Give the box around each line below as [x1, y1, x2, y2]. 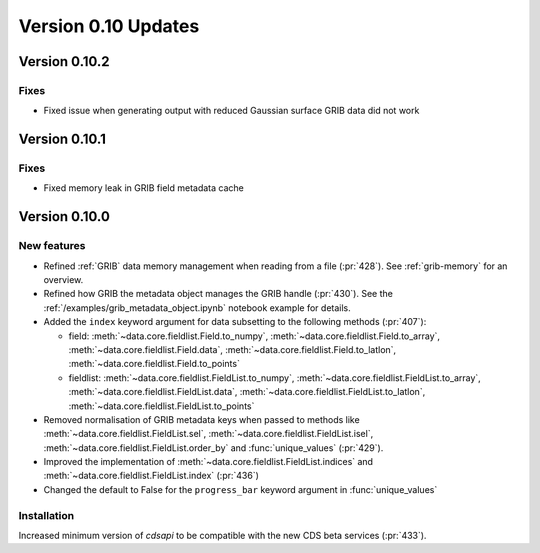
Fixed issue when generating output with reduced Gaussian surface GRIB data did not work [43, 105, 420, 117]
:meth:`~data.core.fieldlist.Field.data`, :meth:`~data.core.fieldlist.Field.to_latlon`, [68, 343, 397, 355]
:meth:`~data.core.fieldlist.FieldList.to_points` [68, 400, 255, 412]
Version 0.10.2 [18, 53, 110, 70]
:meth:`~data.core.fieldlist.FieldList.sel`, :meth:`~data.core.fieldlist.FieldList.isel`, [43, 428, 374, 440]
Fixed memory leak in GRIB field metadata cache [43, 182, 245, 194]
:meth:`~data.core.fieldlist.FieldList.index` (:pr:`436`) [43, 470, 260, 482]
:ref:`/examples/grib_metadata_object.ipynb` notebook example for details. [43, 301, 352, 314]
